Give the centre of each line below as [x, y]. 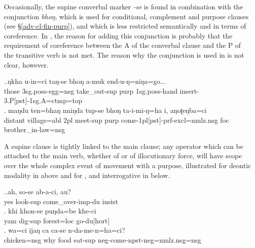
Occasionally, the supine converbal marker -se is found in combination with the [124, 6]
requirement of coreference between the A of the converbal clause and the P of [122, 45]
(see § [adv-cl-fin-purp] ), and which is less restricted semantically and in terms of [125, 26]
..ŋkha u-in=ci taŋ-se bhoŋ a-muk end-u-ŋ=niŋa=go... [85, 81]
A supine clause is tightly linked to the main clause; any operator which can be [124, 146]
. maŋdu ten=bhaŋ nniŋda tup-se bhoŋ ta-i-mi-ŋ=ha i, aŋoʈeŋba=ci [105, 110]
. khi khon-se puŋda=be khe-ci [50, 211]
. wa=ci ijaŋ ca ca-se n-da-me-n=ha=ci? [65, 230]
